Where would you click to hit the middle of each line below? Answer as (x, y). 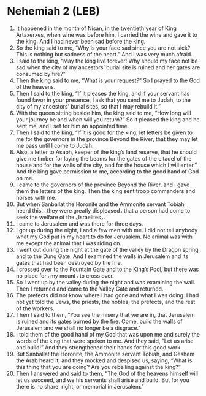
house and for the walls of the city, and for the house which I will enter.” (106, 165)
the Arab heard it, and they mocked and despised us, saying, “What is (104, 360)
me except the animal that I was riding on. (69, 243)
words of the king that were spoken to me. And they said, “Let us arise (105, 341)
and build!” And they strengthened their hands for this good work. (99, 347)
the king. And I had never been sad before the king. (81, 41)
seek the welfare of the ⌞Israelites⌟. (60, 217)
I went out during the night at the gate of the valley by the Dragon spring (107, 249)
